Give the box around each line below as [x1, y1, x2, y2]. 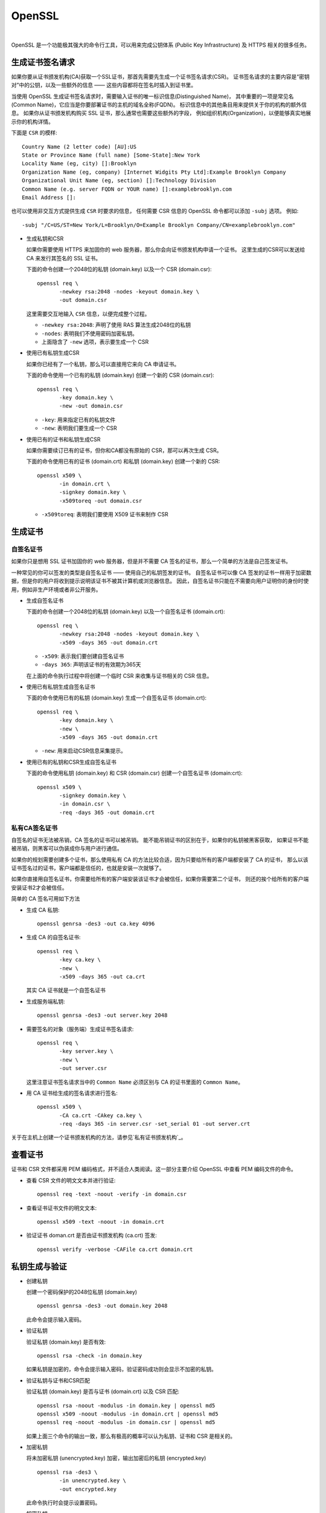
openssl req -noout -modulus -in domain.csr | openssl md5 [37, 1419, 216, 1426]
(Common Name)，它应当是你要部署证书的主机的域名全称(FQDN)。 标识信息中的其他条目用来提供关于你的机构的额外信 [11, 101, 307, 108]
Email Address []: [22, 194, 77, 201]
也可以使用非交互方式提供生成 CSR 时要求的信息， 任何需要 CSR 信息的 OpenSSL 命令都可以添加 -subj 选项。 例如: [11, 208, 299, 215]
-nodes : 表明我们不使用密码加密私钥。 [41, 330, 138, 337]
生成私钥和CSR [26, 235, 64, 242]
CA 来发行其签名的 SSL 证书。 [26, 254, 101, 261]
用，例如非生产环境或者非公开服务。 [11, 586, 101, 593]
